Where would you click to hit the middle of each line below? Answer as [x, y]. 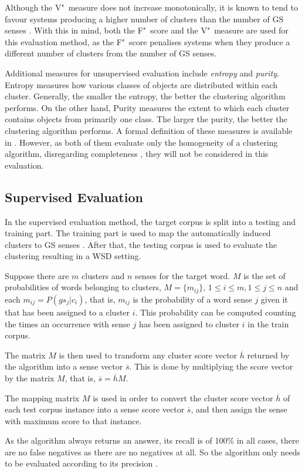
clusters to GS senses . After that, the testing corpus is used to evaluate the [141, 244]
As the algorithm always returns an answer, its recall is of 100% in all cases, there [152, 440]
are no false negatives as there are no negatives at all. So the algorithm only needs [152, 452]
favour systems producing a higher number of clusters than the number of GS [144, 19]
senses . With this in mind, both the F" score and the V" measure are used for [147, 30]
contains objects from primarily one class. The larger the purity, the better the [146, 119]
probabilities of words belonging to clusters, [83, 287]
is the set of [265, 275]
